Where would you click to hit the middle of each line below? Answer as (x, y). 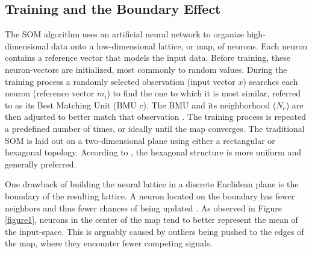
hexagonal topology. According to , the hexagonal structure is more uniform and (153, 152)
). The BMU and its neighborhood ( (210, 105)
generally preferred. (41, 164)
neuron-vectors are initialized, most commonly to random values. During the (146, 69)
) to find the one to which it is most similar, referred (204, 93)
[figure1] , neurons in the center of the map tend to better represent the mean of (151, 220)
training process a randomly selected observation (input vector (120, 81)
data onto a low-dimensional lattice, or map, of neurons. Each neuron (179, 45)
